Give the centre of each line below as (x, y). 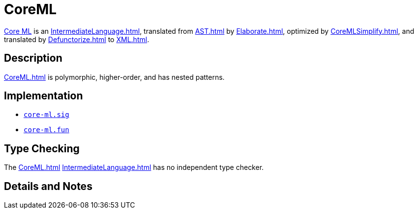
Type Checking (42, 148)
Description (33, 58)
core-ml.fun (46, 130)
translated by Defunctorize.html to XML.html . (77, 39)
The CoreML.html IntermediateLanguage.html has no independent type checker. (134, 167)
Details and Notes (48, 186)
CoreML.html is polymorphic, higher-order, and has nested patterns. (114, 77)
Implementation (44, 96)
